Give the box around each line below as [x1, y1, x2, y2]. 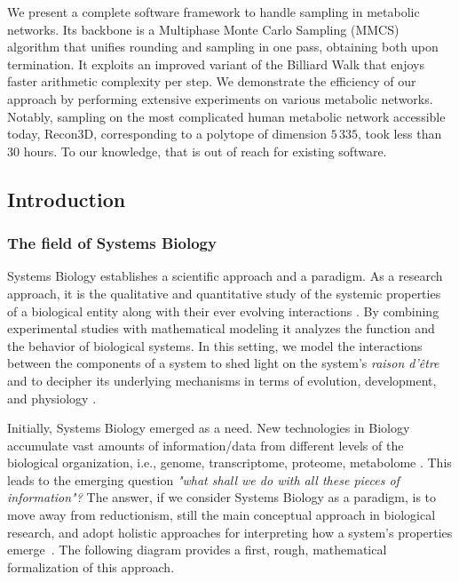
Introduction [7, 185, 126, 212]
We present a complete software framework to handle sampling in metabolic [7, 3, 420, 20]
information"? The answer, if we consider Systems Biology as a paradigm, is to [7, 488, 437, 506]
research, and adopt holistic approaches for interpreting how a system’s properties [7, 522, 453, 541]
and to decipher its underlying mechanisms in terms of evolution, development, [7, 371, 437, 389]
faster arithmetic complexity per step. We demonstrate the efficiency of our [7, 72, 416, 91]
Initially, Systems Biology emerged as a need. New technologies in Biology [7, 419, 410, 437]
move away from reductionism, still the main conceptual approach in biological [7, 506, 436, 524]
